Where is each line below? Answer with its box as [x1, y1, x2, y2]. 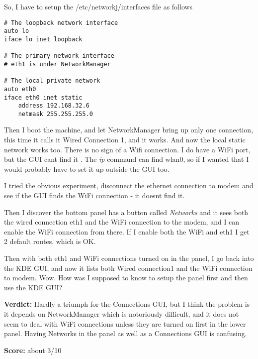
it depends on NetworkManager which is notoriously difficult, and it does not [4, 308, 239, 319]
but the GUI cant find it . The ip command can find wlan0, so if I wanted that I [4, 154, 249, 164]
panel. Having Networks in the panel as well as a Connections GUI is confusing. [4, 328, 247, 339]
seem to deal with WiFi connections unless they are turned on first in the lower [4, 318, 246, 329]
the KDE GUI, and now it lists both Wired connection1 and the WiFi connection [4, 262, 253, 273]
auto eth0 [4, 85, 36, 93]
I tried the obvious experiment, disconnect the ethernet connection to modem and [4, 180, 254, 191]
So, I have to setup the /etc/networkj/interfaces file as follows [4, 1, 193, 11]
